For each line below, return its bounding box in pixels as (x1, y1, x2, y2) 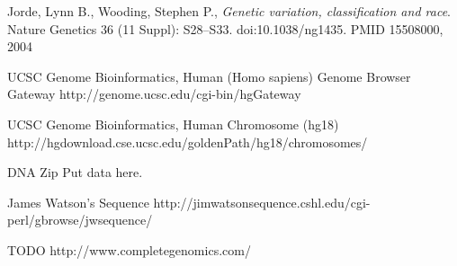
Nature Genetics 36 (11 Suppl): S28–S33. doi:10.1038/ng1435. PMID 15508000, (7, 19, 444, 38)
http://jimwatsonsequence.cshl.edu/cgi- (153, 192, 371, 211)
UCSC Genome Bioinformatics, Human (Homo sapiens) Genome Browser (7, 66, 411, 85)
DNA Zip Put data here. (7, 163, 143, 182)
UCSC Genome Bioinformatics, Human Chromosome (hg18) (7, 114, 339, 133)
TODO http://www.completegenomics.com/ (7, 240, 251, 259)
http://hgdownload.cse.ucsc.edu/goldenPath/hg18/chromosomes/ (7, 132, 368, 151)
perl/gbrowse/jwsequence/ (7, 210, 153, 229)
